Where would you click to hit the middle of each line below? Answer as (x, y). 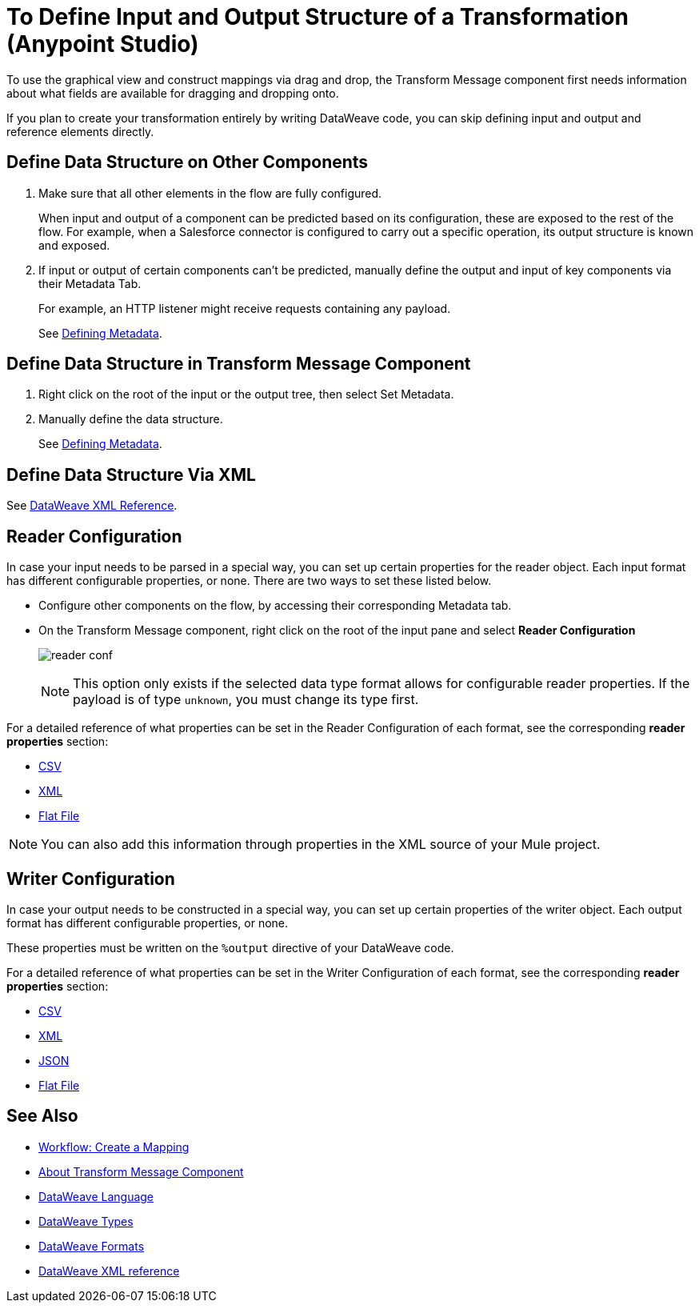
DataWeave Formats (92, 1246)
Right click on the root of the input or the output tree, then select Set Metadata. (246, 394)
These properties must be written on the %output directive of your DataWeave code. (230, 947)
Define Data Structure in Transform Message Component (239, 364)
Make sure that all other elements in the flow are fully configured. (210, 193)
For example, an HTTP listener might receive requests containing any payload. (245, 308)
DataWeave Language (96, 1196)
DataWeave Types (86, 1221)
